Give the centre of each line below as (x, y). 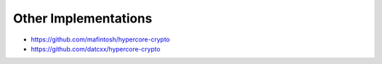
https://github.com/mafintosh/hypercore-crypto (100, 39)
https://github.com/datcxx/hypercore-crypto (95, 49)
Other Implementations (82, 18)
